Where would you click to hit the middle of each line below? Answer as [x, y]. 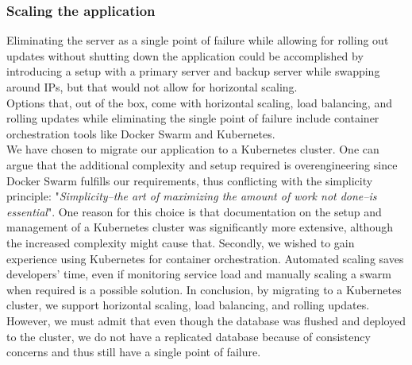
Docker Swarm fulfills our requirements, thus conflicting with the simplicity [190, 180]
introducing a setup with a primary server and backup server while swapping [193, 71]
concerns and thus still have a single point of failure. [134, 352]
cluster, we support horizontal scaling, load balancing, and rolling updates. [188, 305]
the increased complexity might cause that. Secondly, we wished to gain [181, 242]
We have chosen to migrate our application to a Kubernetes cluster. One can [193, 149]
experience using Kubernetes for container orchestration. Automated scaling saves [205, 258]
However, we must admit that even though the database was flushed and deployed [206, 320]
